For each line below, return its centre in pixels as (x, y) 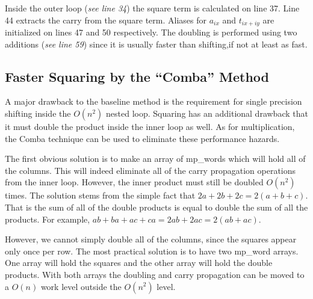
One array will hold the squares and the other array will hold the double (139, 263)
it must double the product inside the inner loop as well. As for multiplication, (150, 127)
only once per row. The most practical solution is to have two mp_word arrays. (152, 251)
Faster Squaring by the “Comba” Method (137, 76)
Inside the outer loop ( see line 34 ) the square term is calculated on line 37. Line (152, 8)
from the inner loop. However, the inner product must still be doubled (134, 182)
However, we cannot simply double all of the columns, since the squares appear (151, 239)
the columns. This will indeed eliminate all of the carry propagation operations (150, 170)
